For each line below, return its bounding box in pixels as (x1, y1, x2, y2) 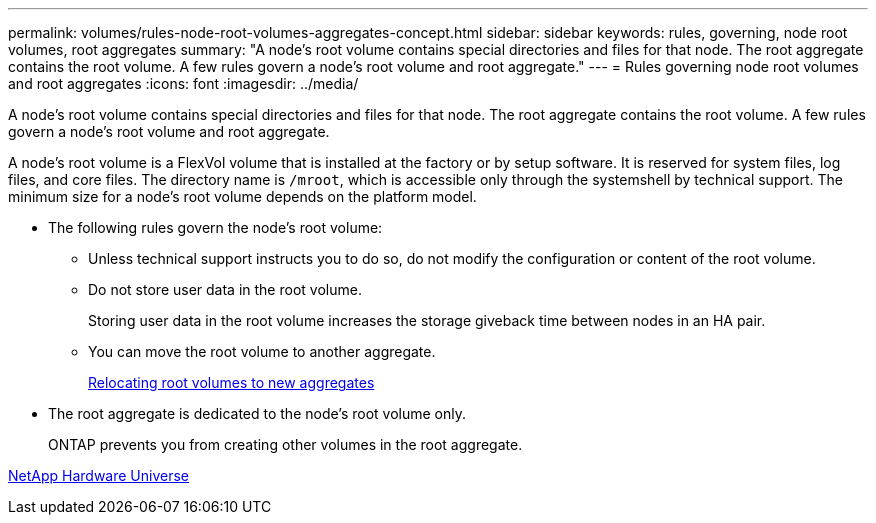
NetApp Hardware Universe (8, 467, 190, 484)
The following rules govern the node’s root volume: (48, 219, 383, 236)
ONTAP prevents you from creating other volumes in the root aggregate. (48, 436, 523, 453)
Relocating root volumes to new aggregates (88, 374, 375, 391)
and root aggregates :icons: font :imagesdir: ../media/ (8, 75, 359, 92)
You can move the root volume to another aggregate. (88, 343, 436, 360)
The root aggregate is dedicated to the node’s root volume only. (48, 405, 466, 422)
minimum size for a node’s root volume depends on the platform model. (8, 188, 477, 205)
